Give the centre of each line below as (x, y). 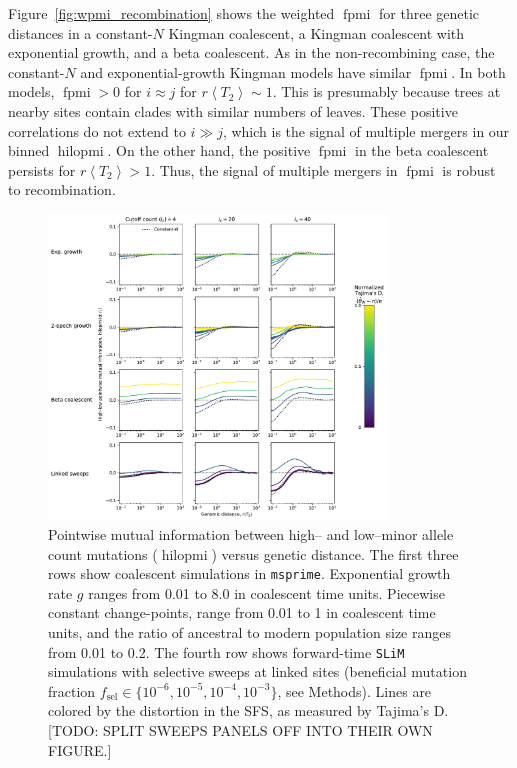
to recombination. (62, 189)
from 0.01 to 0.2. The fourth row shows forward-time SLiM (226, 651)
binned (29, 150)
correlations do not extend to (97, 130)
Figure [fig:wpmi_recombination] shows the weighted (171, 13)
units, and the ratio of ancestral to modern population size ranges (249, 631)
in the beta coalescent (422, 150)
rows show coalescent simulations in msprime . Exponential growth (249, 573)
